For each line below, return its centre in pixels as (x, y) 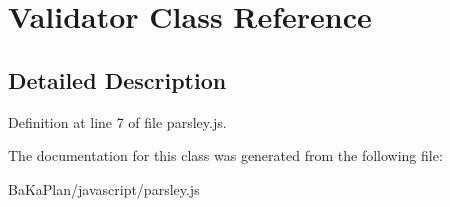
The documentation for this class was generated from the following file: (225, 155)
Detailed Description (117, 79)
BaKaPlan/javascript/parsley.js (104, 188)
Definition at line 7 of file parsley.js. (117, 121)
